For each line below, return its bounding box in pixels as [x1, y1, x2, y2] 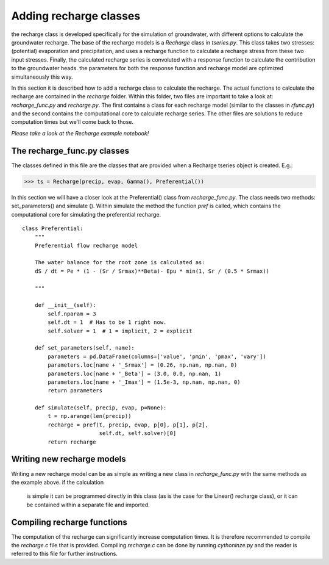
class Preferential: [22, 225, 83, 232]
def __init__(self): [34, 302, 96, 309]
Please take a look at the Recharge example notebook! [11, 129, 149, 137]
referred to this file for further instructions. [11, 550, 118, 558]
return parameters [48, 387, 103, 394]
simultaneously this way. [11, 73, 73, 81]
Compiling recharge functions [11, 517, 128, 527]
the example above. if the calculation [11, 478, 104, 486]
